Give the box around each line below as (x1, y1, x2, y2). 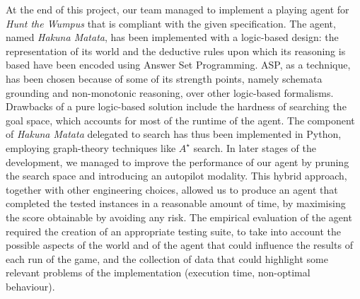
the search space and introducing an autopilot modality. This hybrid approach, (6, 168, 347, 183)
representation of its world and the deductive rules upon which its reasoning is (6, 43, 346, 58)
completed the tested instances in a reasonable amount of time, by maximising (6, 196, 346, 211)
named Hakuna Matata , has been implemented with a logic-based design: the (6, 30, 339, 45)
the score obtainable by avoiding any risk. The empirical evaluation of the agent (6, 209, 352, 224)
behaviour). (6, 279, 55, 293)
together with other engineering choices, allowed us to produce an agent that (6, 182, 338, 197)
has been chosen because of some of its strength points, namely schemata (6, 71, 323, 86)
